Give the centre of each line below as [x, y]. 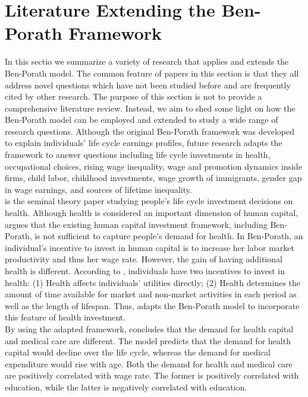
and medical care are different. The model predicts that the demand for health [148, 340]
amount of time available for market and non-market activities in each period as [151, 294]
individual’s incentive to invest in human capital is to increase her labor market [150, 247]
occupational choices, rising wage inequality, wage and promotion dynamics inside [154, 166]
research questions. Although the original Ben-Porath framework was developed [150, 131]
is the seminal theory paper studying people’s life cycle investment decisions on [149, 201]
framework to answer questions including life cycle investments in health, [138, 155]
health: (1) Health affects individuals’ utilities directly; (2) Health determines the [153, 282]
